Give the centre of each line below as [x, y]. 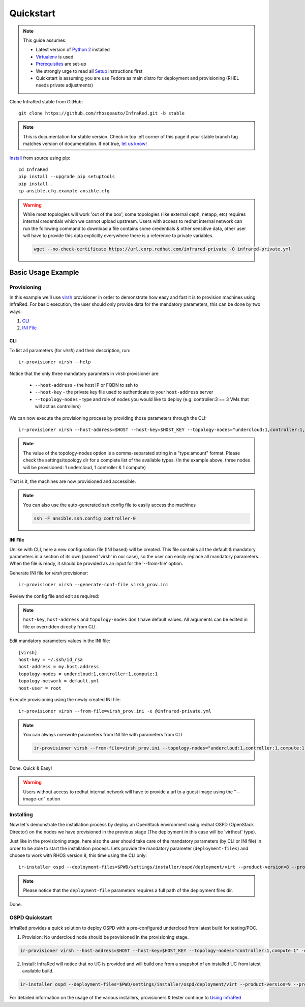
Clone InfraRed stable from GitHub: [46, 101]
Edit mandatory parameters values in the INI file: [60, 641]
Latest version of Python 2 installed [73, 50]
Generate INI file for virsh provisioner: [49, 573]
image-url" [34, 799]
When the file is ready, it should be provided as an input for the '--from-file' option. [96, 564]
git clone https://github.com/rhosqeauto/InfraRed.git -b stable [102, 113]
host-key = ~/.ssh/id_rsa [51, 659]
